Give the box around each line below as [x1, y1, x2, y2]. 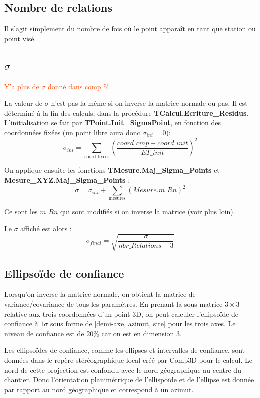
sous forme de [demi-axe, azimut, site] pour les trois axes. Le [50, 318, 236, 329]
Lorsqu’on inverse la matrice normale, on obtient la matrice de [4, 289, 196, 299]
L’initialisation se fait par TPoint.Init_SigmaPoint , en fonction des [4, 117, 221, 128]
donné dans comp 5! [48, 81, 109, 91]
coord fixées [84, 154, 110, 160]
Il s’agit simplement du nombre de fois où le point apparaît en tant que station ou [4, 23, 256, 34]
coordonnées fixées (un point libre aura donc [4, 127, 140, 137]
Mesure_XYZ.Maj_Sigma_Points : [4, 174, 130, 185]
